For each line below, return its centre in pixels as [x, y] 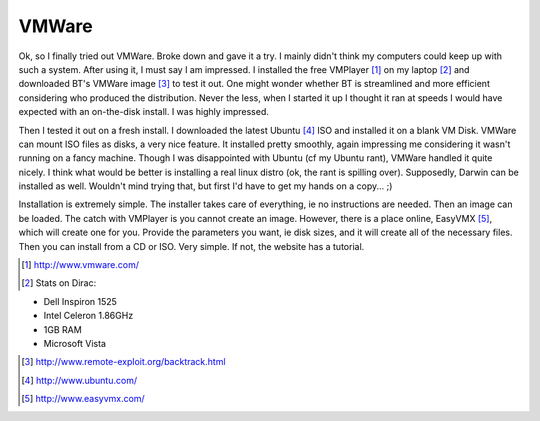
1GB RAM [62, 329]
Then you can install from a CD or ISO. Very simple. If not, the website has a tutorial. [191, 246]
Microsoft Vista [75, 343]
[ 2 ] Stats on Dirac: [59, 283]
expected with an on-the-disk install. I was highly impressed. [144, 112]
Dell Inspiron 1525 [80, 301]
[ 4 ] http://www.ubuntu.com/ [79, 380]
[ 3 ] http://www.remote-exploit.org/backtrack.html [123, 362]
